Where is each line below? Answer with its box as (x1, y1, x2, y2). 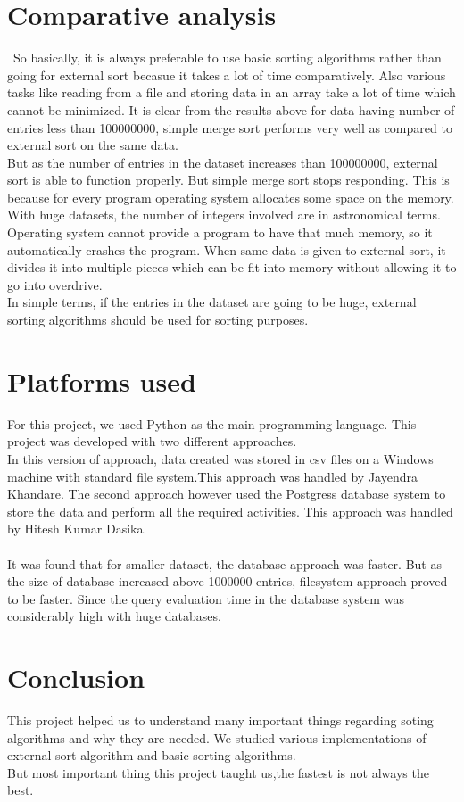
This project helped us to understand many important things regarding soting (7, 711, 434, 729)
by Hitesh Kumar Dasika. (7, 519, 147, 538)
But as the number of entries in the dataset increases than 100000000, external (7, 153, 438, 171)
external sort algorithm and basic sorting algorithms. (7, 746, 296, 765)
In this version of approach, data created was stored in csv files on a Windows (7, 449, 434, 467)
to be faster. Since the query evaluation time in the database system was (7, 589, 404, 608)
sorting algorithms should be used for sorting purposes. (7, 310, 309, 329)
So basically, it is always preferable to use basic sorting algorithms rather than (12, 48, 442, 67)
